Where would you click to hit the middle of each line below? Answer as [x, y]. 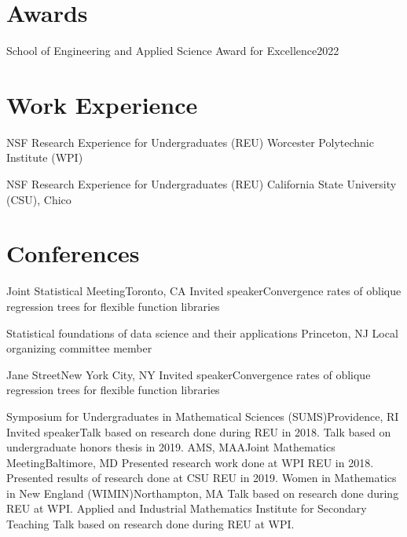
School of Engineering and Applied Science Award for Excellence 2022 [173, 51]
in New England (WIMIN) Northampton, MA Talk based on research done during [203, 493]
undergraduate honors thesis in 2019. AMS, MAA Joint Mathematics [171, 447]
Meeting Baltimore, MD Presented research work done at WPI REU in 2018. [190, 462]
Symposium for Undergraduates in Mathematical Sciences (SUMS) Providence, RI [203, 416]
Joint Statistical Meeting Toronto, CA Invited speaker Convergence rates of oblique [204, 291]
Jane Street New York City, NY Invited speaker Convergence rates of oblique [189, 374]
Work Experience [102, 104]
